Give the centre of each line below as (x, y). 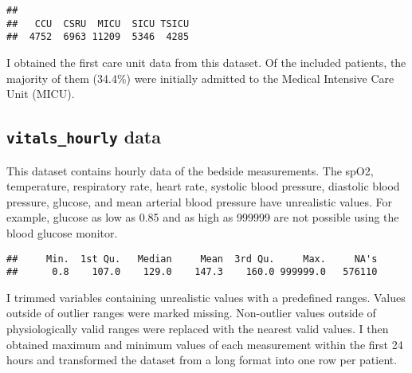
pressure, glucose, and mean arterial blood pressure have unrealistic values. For (200, 201)
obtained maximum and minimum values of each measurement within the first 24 (205, 344)
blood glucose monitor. (62, 232)
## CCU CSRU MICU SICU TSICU (98, 24)
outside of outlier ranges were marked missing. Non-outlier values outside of (191, 313)
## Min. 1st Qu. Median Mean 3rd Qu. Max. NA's (192, 259)
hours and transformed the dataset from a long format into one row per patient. (202, 360)
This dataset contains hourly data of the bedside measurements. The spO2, (190, 170)
